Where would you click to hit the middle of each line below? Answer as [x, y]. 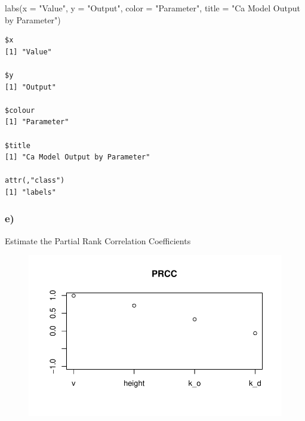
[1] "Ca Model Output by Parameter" [78, 157]
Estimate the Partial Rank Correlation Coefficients [98, 240]
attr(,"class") [35, 181]
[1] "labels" [30, 192]
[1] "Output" [30, 87]
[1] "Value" [28, 52]
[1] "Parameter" [37, 122]
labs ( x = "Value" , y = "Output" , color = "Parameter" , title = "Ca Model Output [152, 8]
